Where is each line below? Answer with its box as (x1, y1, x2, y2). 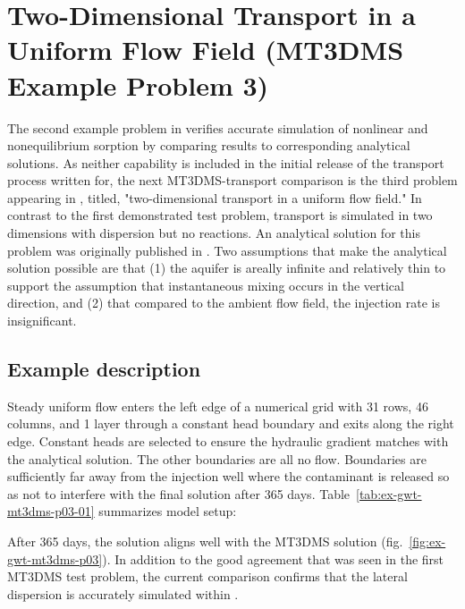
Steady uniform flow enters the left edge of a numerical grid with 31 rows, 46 (7, 396, 428, 415)
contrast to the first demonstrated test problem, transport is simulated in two (7, 206, 433, 224)
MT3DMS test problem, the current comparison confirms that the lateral (7, 567, 408, 586)
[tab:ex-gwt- (356, 484, 422, 503)
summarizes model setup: (98, 502, 237, 520)
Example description (7, 355, 201, 383)
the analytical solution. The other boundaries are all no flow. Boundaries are (7, 449, 427, 468)
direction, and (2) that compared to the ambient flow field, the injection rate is (7, 293, 440, 312)
